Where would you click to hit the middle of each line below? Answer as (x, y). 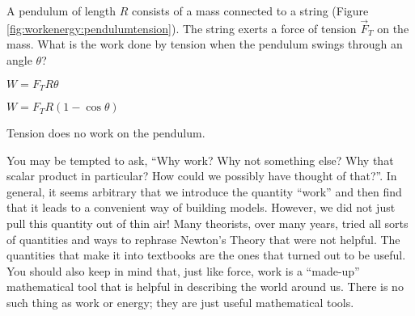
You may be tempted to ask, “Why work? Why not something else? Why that (200, 160)
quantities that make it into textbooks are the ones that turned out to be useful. (206, 255)
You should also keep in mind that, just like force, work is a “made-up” (183, 270)
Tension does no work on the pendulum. (106, 133)
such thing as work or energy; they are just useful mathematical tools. (180, 302)
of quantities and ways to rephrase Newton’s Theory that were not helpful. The (203, 239)
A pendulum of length (61, 11)
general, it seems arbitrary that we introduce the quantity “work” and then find (204, 191)
